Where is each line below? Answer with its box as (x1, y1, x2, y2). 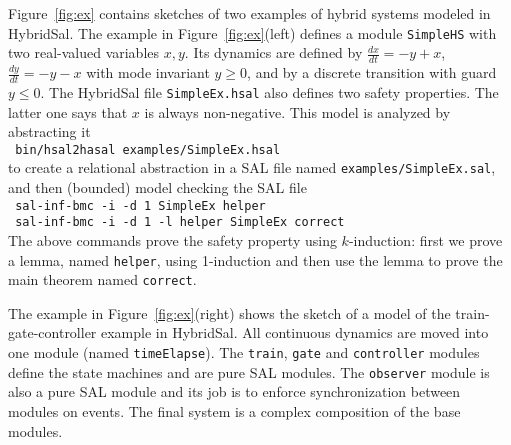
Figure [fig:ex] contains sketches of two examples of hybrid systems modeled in (8, 3, 491, 23)
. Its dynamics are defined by (184, 42, 363, 63)
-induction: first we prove (348, 229, 503, 250)
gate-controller (8, 322, 97, 343)
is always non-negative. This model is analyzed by (144, 101, 451, 122)
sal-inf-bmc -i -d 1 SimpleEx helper (15, 198, 266, 213)
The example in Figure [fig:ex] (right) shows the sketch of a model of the (8, 302, 451, 323)
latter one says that (8, 101, 128, 122)
